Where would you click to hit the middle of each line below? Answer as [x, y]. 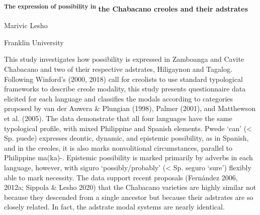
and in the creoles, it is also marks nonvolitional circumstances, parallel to [118, 147]
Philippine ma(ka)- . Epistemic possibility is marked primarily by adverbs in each [128, 157]
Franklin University [34, 42]
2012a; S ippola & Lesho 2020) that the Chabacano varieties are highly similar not [130, 187]
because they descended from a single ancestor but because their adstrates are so [129, 197]
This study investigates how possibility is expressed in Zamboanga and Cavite [124, 59]
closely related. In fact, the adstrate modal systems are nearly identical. [114, 207]
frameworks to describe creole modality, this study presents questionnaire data [125, 89]
